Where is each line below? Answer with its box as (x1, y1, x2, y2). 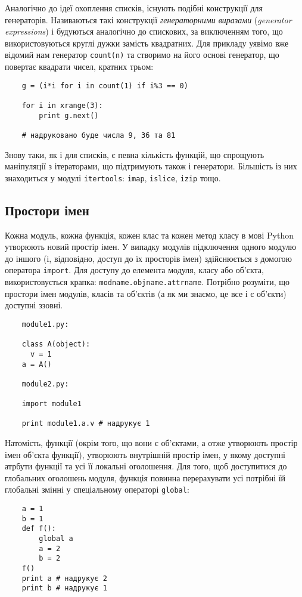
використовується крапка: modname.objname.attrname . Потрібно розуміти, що (5, 276, 289, 288)
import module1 (21, 400, 82, 409)
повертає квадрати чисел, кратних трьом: (5, 60, 154, 73)
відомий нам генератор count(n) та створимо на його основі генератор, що (5, 48, 279, 61)
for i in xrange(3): (21, 101, 103, 110)
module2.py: (21, 379, 69, 388)
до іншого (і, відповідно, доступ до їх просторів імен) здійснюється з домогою (5, 252, 292, 264)
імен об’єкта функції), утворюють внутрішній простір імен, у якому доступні (5, 448, 286, 460)
